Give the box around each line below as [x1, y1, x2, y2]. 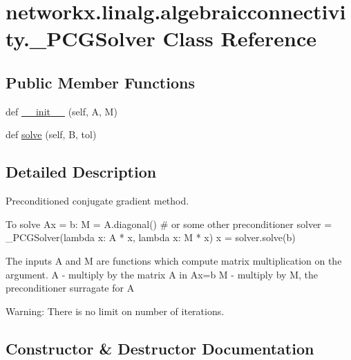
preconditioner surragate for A [6, 281, 135, 295]
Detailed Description [6, 161, 157, 182]
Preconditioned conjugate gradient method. [6, 193, 189, 208]
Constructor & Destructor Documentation [6, 337, 314, 359]
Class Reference [162, 24, 317, 53]
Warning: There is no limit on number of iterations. [6, 303, 225, 318]
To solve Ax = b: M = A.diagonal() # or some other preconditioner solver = [6, 216, 332, 231]
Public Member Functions [6, 71, 195, 93]
